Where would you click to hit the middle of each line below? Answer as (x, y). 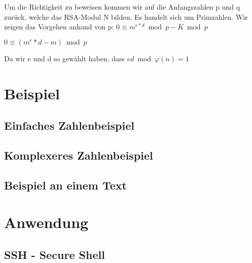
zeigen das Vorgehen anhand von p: (59, 27)
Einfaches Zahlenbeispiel (69, 125)
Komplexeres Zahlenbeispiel (79, 155)
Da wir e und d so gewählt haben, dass (65, 58)
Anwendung (46, 222)
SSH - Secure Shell (55, 254)
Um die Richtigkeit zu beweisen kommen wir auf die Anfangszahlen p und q (122, 7)
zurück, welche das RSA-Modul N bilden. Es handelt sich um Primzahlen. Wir (126, 16)
